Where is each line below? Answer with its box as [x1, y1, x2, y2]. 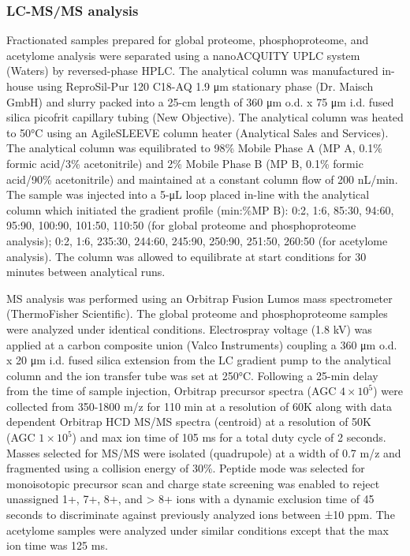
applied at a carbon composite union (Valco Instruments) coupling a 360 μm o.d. [6, 336, 397, 353]
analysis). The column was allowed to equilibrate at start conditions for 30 [6, 248, 367, 264]
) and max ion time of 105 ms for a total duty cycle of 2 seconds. [72, 429, 386, 446]
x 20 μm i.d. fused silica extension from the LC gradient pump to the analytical [6, 352, 391, 368]
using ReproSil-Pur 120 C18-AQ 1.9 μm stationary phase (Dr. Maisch [36, 78, 374, 94]
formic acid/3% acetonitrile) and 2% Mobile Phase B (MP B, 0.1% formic [6, 155, 363, 171]
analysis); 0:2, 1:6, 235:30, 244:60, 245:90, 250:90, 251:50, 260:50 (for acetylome [6, 232, 388, 248]
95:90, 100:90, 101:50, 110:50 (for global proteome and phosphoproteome [6, 217, 356, 233]
